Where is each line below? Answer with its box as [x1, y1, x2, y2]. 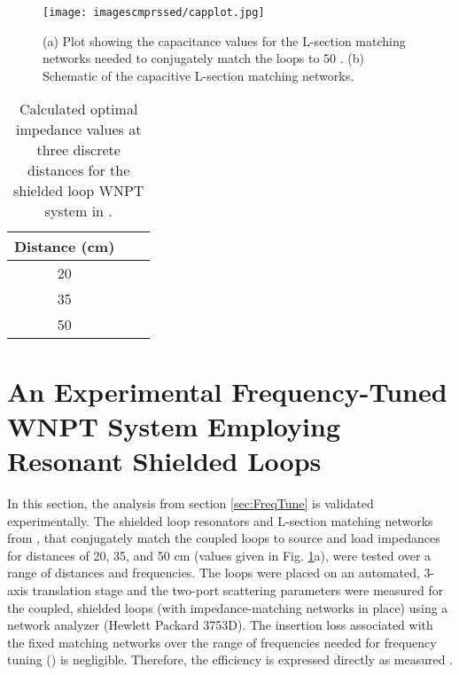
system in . [44, 200, 113, 222]
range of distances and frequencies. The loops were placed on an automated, [7, 563, 420, 582]
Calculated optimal [19, 98, 138, 120]
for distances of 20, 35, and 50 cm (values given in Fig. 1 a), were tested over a [7, 545, 432, 564]
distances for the [27, 160, 130, 181]
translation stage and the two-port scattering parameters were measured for [32, 580, 444, 599]
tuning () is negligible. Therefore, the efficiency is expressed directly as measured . [7, 650, 454, 669]
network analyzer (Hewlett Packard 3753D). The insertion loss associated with [7, 616, 433, 634]
